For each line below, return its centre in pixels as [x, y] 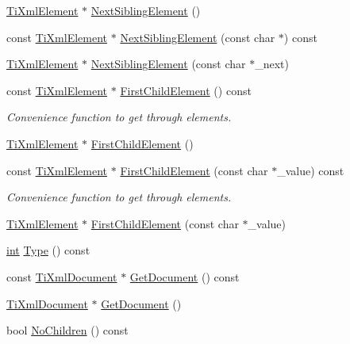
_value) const [311, 170]
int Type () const [48, 250]
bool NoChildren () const [67, 330]
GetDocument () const [185, 276]
